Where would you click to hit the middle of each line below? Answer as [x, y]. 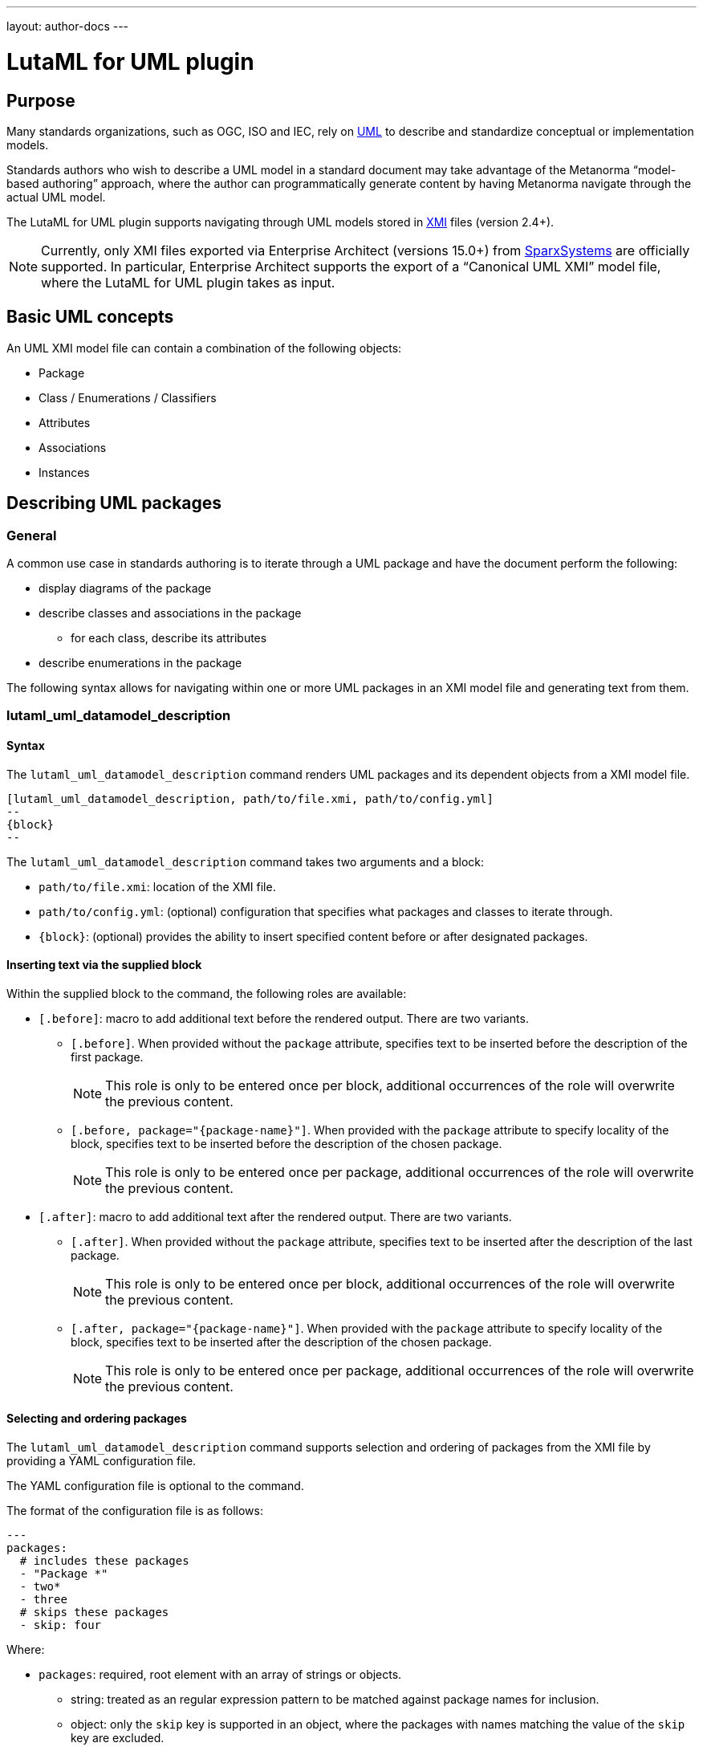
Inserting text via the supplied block [104, 965]
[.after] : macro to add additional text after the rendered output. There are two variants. [275, 1216]
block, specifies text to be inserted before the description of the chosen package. [286, 1143]
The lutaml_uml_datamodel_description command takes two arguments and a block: [246, 861]
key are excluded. [118, 1738]
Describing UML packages [114, 503]
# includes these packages [104, 1561]
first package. [107, 1057]
